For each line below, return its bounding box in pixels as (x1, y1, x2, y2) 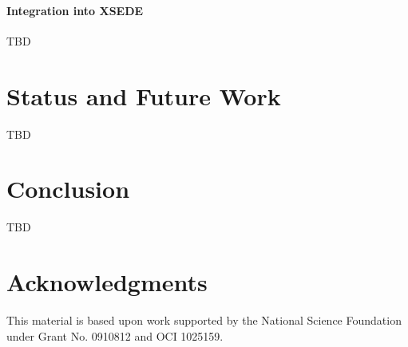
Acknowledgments (6, 266, 208, 298)
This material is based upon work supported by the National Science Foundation (6, 311, 402, 328)
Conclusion (6, 172, 130, 205)
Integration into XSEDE (6, 2, 144, 18)
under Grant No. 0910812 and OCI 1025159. (6, 327, 224, 344)
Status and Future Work (6, 79, 281, 112)
